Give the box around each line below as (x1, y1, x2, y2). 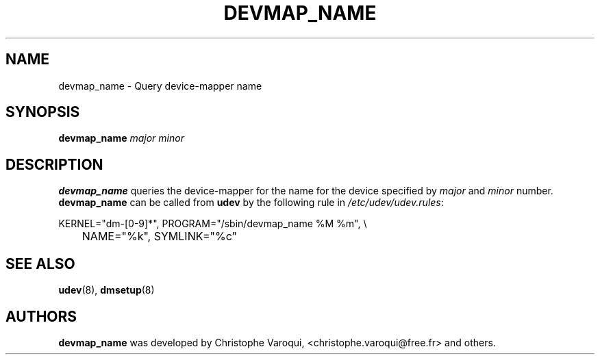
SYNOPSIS (5, 103, 80, 121)
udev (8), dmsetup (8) (58, 284, 155, 296)
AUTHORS (5, 307, 77, 325)
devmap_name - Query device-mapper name (58, 79, 262, 92)
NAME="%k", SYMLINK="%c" (82, 229, 238, 244)
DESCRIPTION (5, 155, 103, 173)
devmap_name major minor (58, 132, 184, 144)
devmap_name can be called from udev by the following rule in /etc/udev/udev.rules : (58, 196, 444, 209)
